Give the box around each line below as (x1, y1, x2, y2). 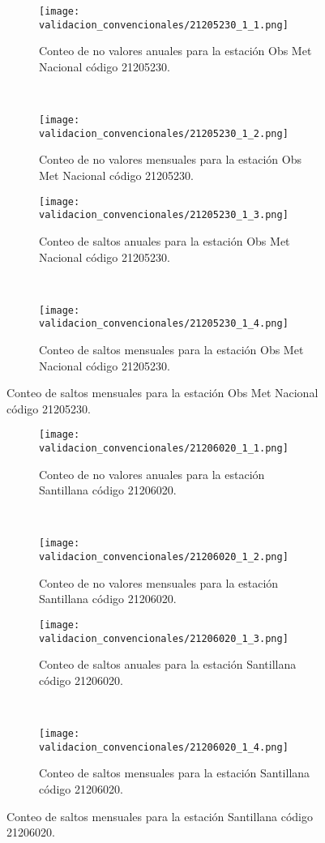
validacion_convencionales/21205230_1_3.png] (39, 209, 289, 221)
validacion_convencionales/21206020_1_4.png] (39, 741, 289, 753)
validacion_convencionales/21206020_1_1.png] (39, 443, 289, 455)
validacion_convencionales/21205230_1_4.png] (39, 318, 289, 330)
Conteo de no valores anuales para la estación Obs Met (39, 42, 312, 59)
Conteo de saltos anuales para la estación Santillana (39, 656, 297, 673)
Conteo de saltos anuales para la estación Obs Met (39, 232, 290, 249)
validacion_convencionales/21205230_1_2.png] (39, 127, 289, 139)
